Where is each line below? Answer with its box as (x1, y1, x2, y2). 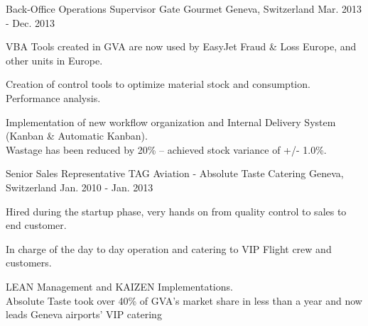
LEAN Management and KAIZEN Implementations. (6, 279, 233, 293)
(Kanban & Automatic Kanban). (6, 128, 148, 143)
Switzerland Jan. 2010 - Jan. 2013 (6, 179, 153, 194)
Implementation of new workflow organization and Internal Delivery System (6, 114, 336, 129)
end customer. (6, 218, 67, 232)
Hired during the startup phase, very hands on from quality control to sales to (6, 203, 347, 218)
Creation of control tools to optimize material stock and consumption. (6, 77, 310, 91)
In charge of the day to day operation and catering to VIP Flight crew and (6, 241, 332, 256)
